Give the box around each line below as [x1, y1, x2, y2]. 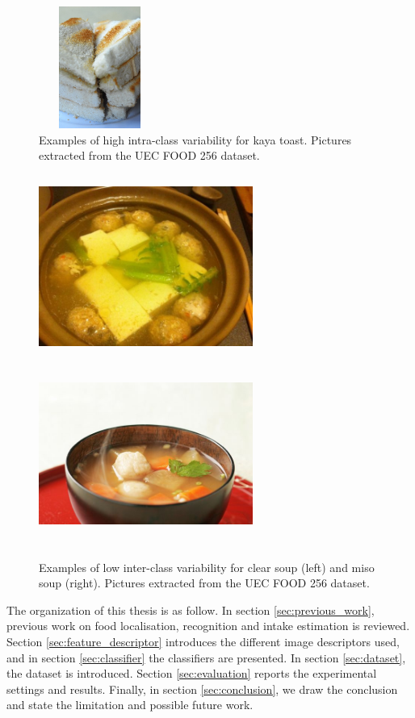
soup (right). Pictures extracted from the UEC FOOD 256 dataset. [39, 574, 370, 591]
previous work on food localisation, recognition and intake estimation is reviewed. [6, 617, 410, 634]
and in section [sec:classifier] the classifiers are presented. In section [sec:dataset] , [6, 649, 406, 666]
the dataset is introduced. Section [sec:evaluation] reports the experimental [6, 665, 377, 682]
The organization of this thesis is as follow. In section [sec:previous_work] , [6, 601, 375, 618]
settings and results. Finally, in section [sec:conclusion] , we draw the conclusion [6, 680, 398, 697]
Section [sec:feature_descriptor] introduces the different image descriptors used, [6, 633, 400, 650]
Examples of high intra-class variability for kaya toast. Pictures [39, 131, 352, 148]
